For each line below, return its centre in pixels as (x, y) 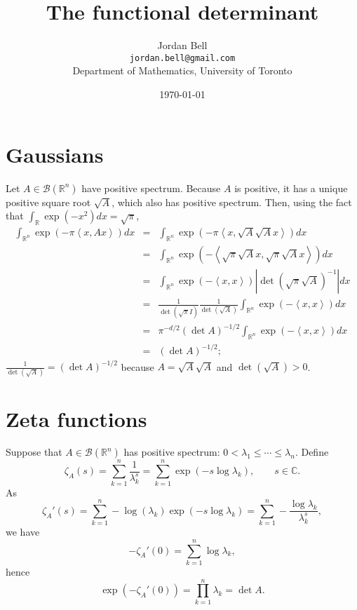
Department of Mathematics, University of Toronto (182, 70)
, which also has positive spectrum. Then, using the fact (232, 202)
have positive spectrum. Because (151, 188)
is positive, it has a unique (291, 188)
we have (23, 532)
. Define (312, 452)
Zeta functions (76, 418)
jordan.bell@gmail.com (182, 58)
